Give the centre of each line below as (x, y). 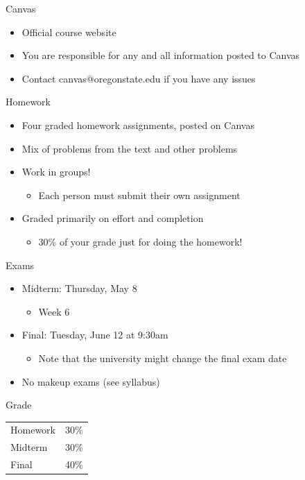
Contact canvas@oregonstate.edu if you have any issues (139, 78)
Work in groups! (56, 172)
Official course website (69, 32)
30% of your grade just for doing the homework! (140, 241)
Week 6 (54, 311)
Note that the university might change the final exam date (163, 358)
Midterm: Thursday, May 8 (79, 288)
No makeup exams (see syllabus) (91, 381)
